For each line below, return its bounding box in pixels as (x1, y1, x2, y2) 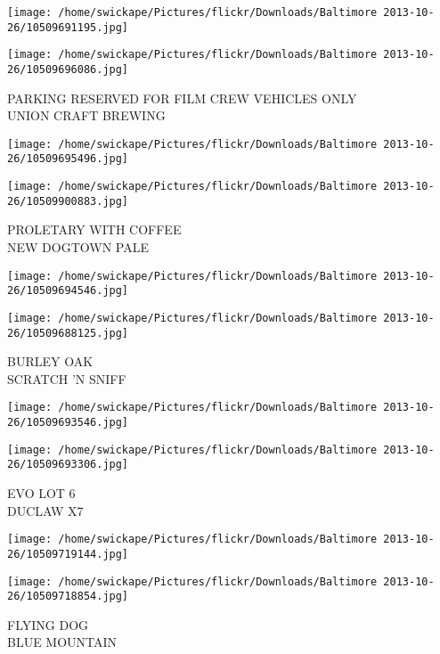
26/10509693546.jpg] (7, 416, 129, 429)
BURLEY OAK (7, 352, 94, 371)
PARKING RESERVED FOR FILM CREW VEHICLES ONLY (7, 88, 357, 107)
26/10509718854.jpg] (7, 590, 129, 603)
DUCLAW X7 (7, 501, 84, 519)
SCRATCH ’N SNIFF (7, 369, 126, 388)
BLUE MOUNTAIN (7, 633, 118, 651)
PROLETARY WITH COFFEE (7, 220, 182, 239)
